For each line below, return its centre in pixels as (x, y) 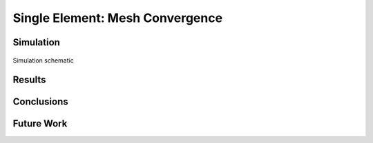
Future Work (40, 124)
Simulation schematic (43, 60)
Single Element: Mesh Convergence (118, 18)
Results (29, 80)
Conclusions (40, 102)
